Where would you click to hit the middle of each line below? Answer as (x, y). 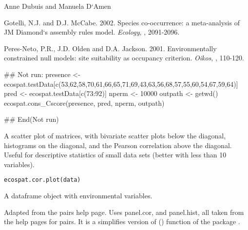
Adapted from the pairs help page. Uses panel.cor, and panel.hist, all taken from (124, 212)
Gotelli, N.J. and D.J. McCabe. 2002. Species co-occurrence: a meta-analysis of (122, 22)
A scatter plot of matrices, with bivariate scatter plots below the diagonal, (115, 135)
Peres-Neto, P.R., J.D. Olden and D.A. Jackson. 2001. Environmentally (110, 48)
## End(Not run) (31, 119)
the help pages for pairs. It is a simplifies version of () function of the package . (122, 221)
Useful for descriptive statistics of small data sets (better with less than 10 (115, 155)
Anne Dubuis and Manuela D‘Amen (57, 6)
